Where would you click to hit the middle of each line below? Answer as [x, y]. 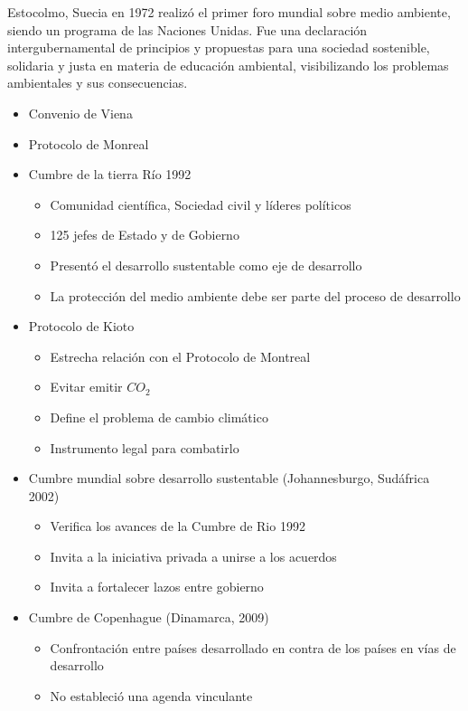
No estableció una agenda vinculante [151, 695]
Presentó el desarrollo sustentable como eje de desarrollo [206, 265]
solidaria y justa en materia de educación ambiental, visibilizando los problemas [228, 65]
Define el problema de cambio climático [159, 417]
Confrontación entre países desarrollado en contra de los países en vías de [253, 647]
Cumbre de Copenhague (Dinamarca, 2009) [149, 617]
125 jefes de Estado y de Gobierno [145, 235]
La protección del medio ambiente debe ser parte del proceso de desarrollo [255, 295]
